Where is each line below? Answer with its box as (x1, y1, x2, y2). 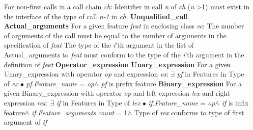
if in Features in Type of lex (56, 97, 141, 107)
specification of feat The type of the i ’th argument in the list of (4, 40, 194, 50)
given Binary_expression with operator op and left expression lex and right (4, 88, 230, 98)
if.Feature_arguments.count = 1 (31, 107, 128, 117)
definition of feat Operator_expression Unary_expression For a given (4, 59, 231, 69)
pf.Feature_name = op (26, 78, 94, 88)
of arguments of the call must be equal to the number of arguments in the (4, 30, 226, 40)
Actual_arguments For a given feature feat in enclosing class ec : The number (4, 21, 244, 31)
